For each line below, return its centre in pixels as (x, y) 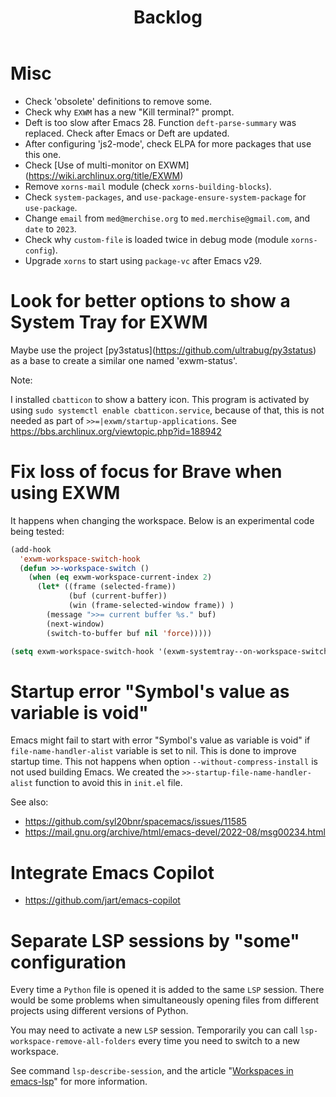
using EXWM (65, 493)
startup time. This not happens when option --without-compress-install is (164, 762)
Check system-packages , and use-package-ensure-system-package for (165, 197)
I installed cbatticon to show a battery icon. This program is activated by (160, 399)
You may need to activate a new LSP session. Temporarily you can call (154, 1030)
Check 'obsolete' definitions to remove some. (118, 101)
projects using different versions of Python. (99, 1011)
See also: (29, 802)
